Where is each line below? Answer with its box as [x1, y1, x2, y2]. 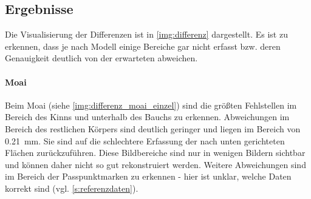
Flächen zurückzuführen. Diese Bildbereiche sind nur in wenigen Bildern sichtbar [5, 146, 306, 159]
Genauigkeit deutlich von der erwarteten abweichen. [5, 52, 198, 64]
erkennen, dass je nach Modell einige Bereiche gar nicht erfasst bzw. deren [5, 39, 281, 52]
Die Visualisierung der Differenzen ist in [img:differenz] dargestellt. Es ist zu [5, 28, 288, 41]
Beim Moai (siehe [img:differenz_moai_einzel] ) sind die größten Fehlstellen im [5, 98, 297, 111]
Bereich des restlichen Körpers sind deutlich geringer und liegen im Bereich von [5, 122, 301, 135]
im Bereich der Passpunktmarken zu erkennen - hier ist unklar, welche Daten [5, 170, 292, 183]
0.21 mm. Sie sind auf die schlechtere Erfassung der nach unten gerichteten [5, 134, 285, 147]
